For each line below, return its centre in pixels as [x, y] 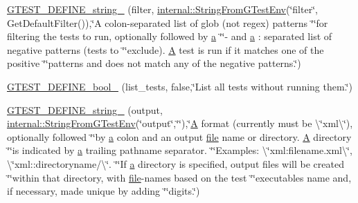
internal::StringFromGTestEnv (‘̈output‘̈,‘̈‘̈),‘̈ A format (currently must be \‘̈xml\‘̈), [180, 123]
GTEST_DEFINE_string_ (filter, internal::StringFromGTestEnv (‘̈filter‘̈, [162, 9]
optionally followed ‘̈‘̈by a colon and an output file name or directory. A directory [179, 136]
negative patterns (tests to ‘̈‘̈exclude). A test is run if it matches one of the [165, 49]
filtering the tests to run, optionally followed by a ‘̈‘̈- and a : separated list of [170, 36]
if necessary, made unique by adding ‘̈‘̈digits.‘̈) [104, 191]
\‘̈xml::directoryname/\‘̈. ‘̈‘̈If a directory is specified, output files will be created [176, 163]
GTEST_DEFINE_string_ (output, [85, 109]
